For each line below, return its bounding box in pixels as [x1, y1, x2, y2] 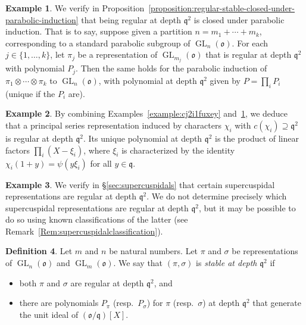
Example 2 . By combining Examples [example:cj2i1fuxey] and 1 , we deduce [5, 107, 288, 120]
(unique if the [5, 87, 55, 99]
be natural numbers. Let [109, 245, 198, 257]
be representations [232, 245, 298, 257]
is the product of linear [215, 132, 299, 144]
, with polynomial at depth [98, 74, 197, 86]
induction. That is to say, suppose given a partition [5, 25, 192, 37]
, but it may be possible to [199, 201, 296, 214]
